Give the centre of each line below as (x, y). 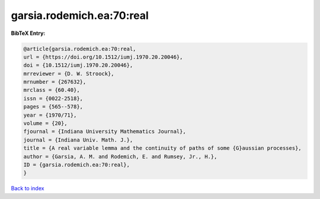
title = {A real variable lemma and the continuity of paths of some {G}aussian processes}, (162, 148)
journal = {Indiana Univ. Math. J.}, (78, 140)
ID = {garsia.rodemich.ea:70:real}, (77, 165)
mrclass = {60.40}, (52, 90)
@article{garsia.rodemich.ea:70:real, (80, 49)
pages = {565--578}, (53, 107)
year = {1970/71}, (50, 115)
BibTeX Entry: (28, 33)
